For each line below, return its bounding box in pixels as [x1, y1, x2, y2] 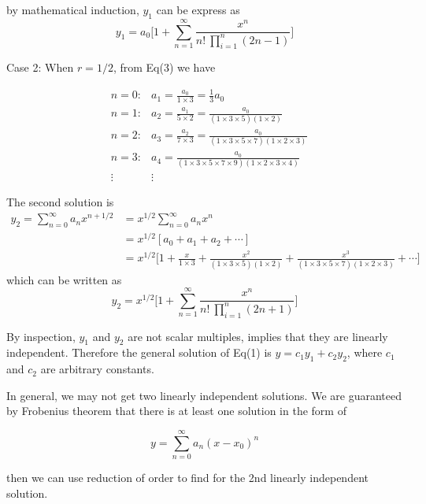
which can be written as [6, 271, 122, 287]
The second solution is [6, 193, 114, 209]
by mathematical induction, [6, 2, 139, 17]
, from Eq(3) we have [113, 59, 216, 76]
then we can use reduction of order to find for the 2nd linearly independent [6, 469, 369, 486]
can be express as [156, 2, 240, 17]
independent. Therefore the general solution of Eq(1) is [6, 344, 272, 361]
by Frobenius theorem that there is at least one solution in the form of [6, 402, 346, 419]
